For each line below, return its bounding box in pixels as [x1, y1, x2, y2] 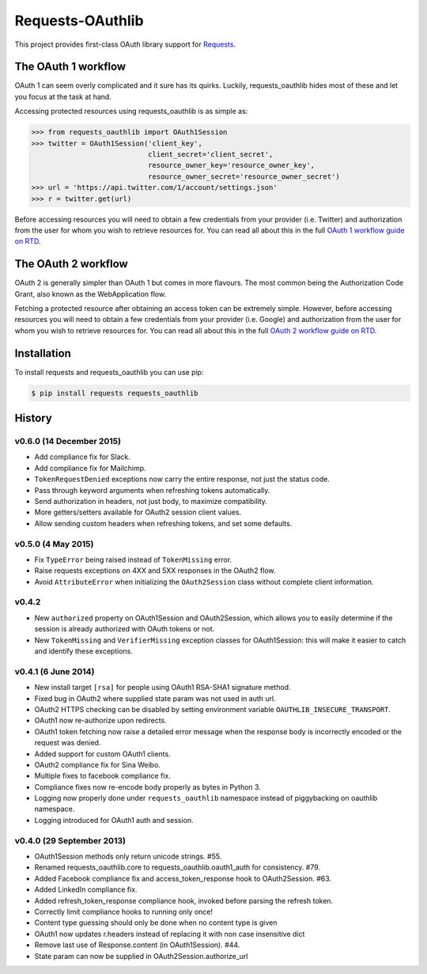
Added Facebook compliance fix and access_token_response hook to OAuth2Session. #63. [34, 874, 332, 883]
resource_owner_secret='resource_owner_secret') [147, 172, 340, 181]
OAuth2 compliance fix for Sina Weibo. [34, 760, 161, 769]
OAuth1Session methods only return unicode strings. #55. [34, 851, 222, 861]
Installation [14, 347, 71, 360]
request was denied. [34, 738, 101, 748]
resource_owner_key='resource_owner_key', [147, 161, 316, 170]
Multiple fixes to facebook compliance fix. [34, 771, 172, 781]
